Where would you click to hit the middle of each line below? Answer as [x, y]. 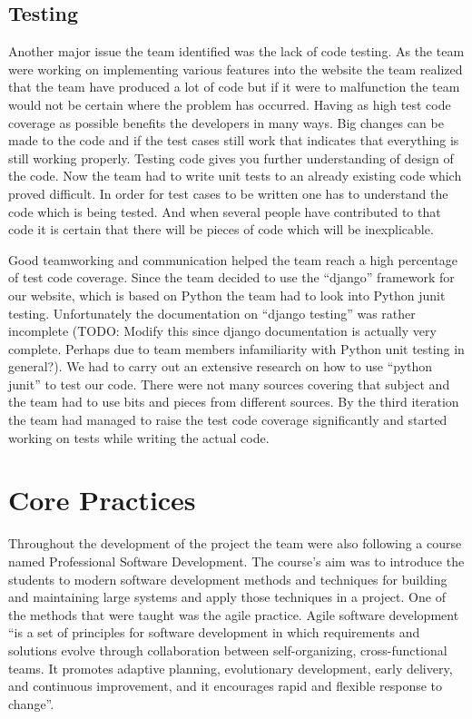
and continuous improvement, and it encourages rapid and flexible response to [226, 686]
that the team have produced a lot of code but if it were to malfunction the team [234, 87]
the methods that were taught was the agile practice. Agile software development [234, 614]
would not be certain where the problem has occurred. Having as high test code [230, 104]
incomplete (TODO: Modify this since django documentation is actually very [222, 331]
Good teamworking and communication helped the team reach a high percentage [233, 259]
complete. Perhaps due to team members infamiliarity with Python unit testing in [236, 348]
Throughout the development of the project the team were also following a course [235, 543]
